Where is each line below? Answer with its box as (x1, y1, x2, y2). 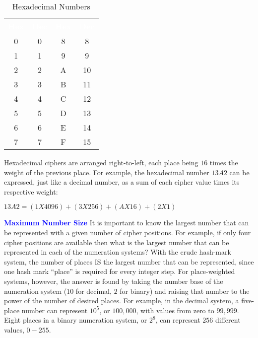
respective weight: (4, 186, 58, 197)
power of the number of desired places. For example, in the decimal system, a (4, 295, 239, 306)
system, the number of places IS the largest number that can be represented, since (4, 256, 254, 267)
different (215, 315, 241, 325)
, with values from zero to (136, 305, 214, 315)
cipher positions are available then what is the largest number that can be (4, 237, 229, 247)
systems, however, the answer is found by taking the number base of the (4, 275, 223, 286)
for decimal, (75, 285, 112, 296)
